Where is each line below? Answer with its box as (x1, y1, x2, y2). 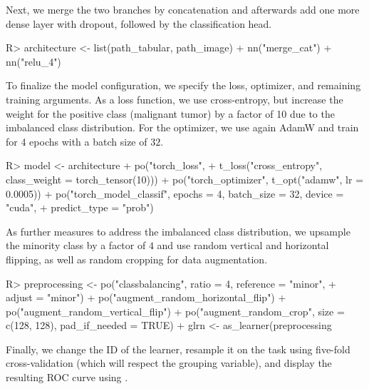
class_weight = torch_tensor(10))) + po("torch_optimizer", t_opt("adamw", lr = (6, 171, 364, 186)
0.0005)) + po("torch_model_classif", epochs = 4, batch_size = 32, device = (6, 186, 344, 201)
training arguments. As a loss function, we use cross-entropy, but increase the (6, 91, 343, 106)
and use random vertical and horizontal (157, 238, 329, 253)
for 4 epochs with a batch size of (6, 133, 147, 148)
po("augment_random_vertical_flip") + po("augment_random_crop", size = (6, 303, 345, 318)
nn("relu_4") (6, 54, 61, 69)
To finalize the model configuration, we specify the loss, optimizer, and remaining (6, 78, 361, 93)
